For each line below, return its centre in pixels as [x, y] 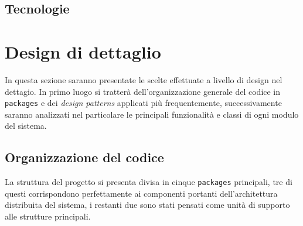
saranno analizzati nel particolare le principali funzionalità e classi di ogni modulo [152, 114]
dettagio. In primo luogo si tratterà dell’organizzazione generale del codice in [143, 91]
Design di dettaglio [83, 51]
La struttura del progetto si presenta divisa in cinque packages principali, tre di [149, 182]
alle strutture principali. [48, 216]
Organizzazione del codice [84, 157]
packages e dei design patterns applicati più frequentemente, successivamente [143, 103]
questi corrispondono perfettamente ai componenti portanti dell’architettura [141, 193]
